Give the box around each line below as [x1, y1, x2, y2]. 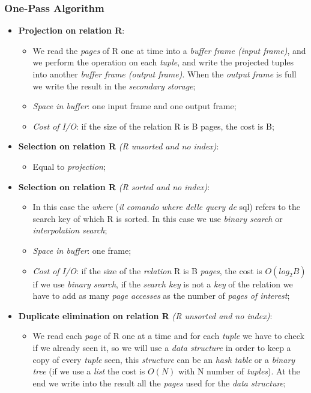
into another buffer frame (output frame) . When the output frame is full [32, 68, 297, 80]
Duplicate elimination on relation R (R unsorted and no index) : [18, 309, 273, 322]
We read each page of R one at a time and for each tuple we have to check [32, 329, 304, 342]
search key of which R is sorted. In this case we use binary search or [32, 212, 283, 224]
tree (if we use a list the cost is [32, 365, 145, 377]
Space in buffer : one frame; [32, 244, 131, 256]
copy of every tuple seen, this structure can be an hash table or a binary [32, 353, 295, 365]
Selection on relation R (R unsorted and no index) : [18, 140, 219, 152]
